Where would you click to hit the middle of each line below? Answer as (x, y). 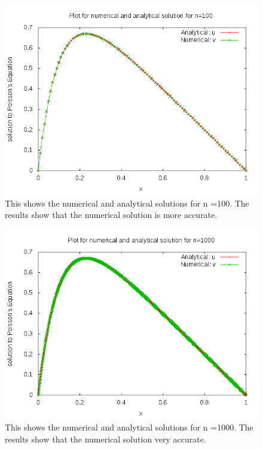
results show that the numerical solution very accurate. (105, 439)
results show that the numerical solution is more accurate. (111, 215)
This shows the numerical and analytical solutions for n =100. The (127, 203)
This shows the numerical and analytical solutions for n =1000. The (129, 427)
